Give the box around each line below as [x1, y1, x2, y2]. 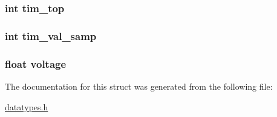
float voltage [5, 56, 67, 71]
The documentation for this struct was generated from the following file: [5, 79, 273, 92]
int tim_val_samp [5, 28, 97, 43]
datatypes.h [5, 100, 48, 113]
